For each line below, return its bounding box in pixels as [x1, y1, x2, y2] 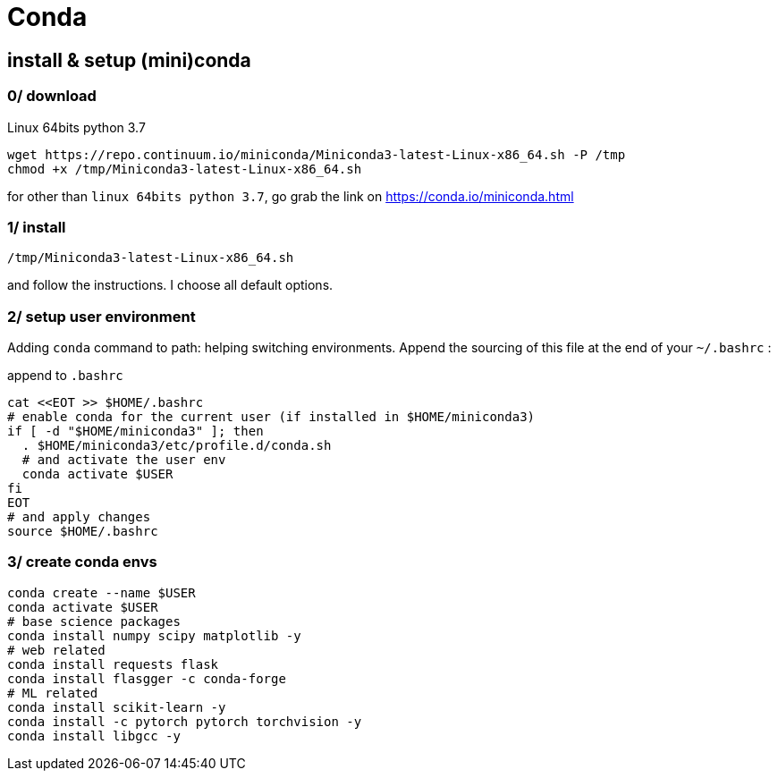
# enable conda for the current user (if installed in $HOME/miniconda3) [7, 410, 536, 425]
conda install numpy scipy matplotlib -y [7, 628, 301, 643]
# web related [7, 642, 106, 657]
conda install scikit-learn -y [7, 699, 226, 715]
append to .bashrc [7, 368, 123, 384]
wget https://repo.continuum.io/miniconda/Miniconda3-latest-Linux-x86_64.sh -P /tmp [7, 147, 626, 162]
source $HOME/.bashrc [7, 524, 158, 539]
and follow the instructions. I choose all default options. [7, 277, 334, 293]
